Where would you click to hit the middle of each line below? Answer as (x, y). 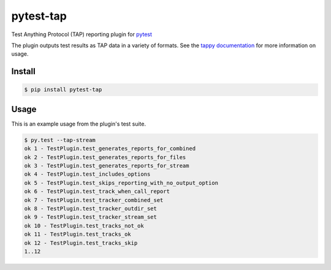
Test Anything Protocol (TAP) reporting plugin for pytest (82, 34)
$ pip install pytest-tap (63, 90)
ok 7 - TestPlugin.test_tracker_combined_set (94, 200)
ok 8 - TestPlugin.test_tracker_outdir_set (91, 208)
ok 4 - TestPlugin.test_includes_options (87, 174)
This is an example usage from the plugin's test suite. (79, 124)
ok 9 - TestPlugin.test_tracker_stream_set (91, 217)
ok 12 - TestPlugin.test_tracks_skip (81, 243)
